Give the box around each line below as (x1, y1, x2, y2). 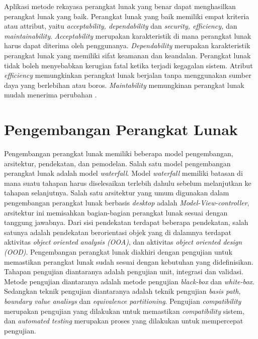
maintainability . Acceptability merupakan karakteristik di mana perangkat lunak (4, 30, 251, 41)
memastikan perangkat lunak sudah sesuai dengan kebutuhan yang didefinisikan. (4, 256, 253, 267)
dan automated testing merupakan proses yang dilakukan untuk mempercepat (4, 315, 243, 326)
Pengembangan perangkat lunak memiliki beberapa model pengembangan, (4, 148, 233, 159)
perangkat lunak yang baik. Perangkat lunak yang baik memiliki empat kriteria (4, 11, 249, 21)
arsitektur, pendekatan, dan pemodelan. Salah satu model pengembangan (4, 158, 231, 168)
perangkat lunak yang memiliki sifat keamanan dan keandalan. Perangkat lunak (4, 50, 251, 60)
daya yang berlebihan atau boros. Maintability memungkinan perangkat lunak (4, 79, 244, 90)
